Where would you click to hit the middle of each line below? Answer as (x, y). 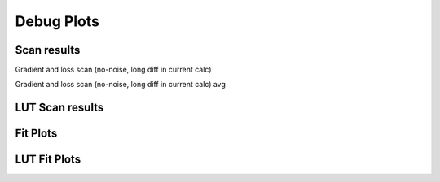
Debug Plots (57, 21)
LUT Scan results (59, 108)
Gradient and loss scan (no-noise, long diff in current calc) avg (120, 84)
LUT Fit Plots (48, 160)
